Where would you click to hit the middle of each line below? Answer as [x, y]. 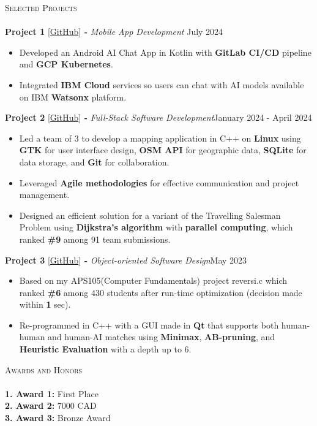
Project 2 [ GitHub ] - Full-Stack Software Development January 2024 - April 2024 [158, 117]
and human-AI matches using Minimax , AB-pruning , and [162, 337]
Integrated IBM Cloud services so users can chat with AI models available [162, 84]
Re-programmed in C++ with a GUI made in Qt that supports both [149, 325]
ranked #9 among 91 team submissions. [95, 239]
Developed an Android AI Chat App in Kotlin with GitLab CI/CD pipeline [165, 52]
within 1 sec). [45, 304]
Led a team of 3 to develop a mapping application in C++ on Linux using [160, 138]
